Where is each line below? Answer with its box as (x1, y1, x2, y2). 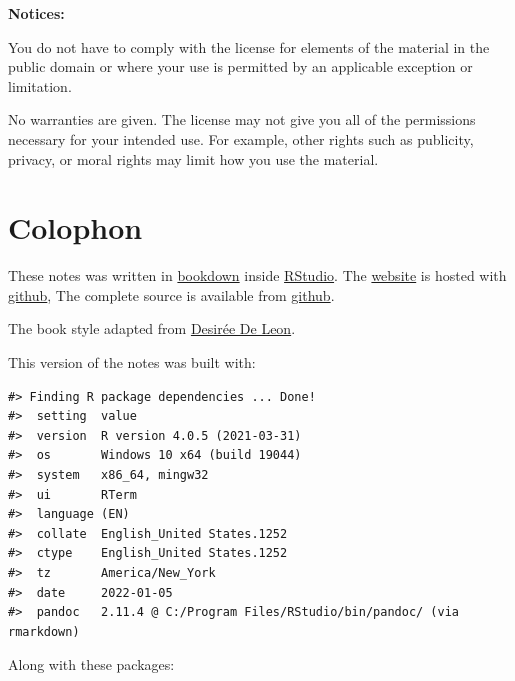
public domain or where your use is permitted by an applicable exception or (8, 56, 473, 77)
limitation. (8, 75, 72, 96)
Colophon (8, 207, 143, 248)
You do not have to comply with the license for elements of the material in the (8, 36, 490, 57)
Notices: (8, 3, 65, 23)
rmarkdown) (8, 624, 80, 639)
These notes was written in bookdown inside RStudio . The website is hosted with (8, 265, 507, 286)
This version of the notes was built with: (8, 352, 256, 373)
